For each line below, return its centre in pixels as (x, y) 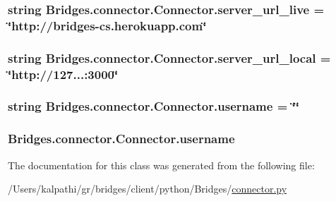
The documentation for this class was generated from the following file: (161, 165)
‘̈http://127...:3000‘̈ (63, 74)
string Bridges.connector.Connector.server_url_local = (169, 57)
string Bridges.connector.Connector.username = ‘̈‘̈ (154, 106)
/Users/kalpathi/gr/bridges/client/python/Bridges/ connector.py (148, 189)
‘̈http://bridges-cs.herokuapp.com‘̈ (107, 25)
